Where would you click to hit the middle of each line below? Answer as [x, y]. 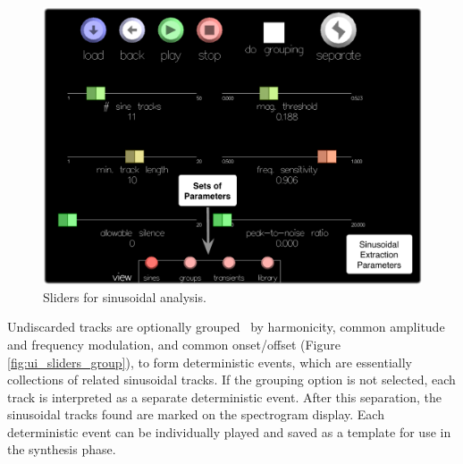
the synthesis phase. [62, 449]
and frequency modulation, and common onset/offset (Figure [174, 344]
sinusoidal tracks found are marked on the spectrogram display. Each [196, 414]
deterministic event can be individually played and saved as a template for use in [229, 431]
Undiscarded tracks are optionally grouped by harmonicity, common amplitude [226, 327]
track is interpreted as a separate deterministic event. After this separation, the [225, 397]
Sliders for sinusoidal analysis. [125, 296]
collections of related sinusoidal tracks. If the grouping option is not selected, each [231, 380]
